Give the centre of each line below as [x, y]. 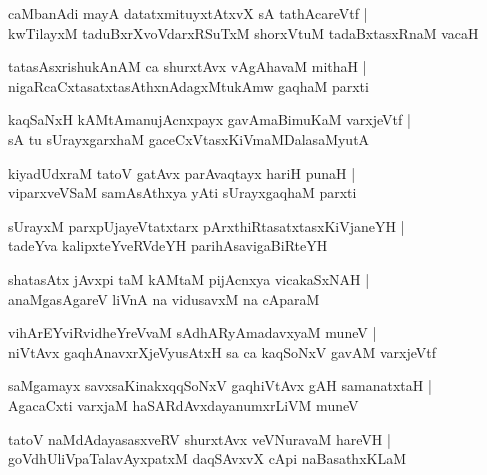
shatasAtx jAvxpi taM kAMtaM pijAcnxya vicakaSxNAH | [189, 278]
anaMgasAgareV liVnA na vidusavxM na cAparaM [164, 298]
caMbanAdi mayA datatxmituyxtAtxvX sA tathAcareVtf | [188, 13]
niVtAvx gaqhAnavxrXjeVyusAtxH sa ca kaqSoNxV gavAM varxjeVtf [222, 351]
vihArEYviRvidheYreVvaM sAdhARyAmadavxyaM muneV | [192, 332]
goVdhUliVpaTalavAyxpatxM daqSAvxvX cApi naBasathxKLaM [207, 458]
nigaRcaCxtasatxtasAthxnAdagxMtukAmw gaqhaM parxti [188, 85]
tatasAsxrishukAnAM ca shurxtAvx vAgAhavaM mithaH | [187, 66]
